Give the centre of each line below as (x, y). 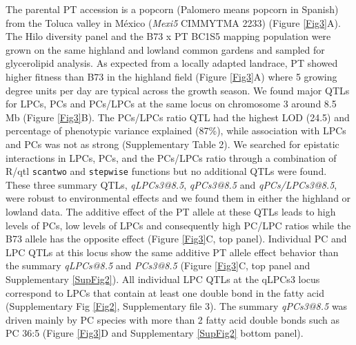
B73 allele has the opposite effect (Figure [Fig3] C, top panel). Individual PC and (176, 239)
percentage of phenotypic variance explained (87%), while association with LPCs (176, 130)
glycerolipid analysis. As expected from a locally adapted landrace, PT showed (172, 63)
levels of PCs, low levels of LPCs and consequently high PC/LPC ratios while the (178, 225)
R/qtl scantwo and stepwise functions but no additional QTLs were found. (166, 171)
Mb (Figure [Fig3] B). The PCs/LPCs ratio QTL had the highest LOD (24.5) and (178, 117)
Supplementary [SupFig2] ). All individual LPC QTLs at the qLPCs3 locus (163, 279)
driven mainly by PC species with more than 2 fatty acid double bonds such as (173, 319)
